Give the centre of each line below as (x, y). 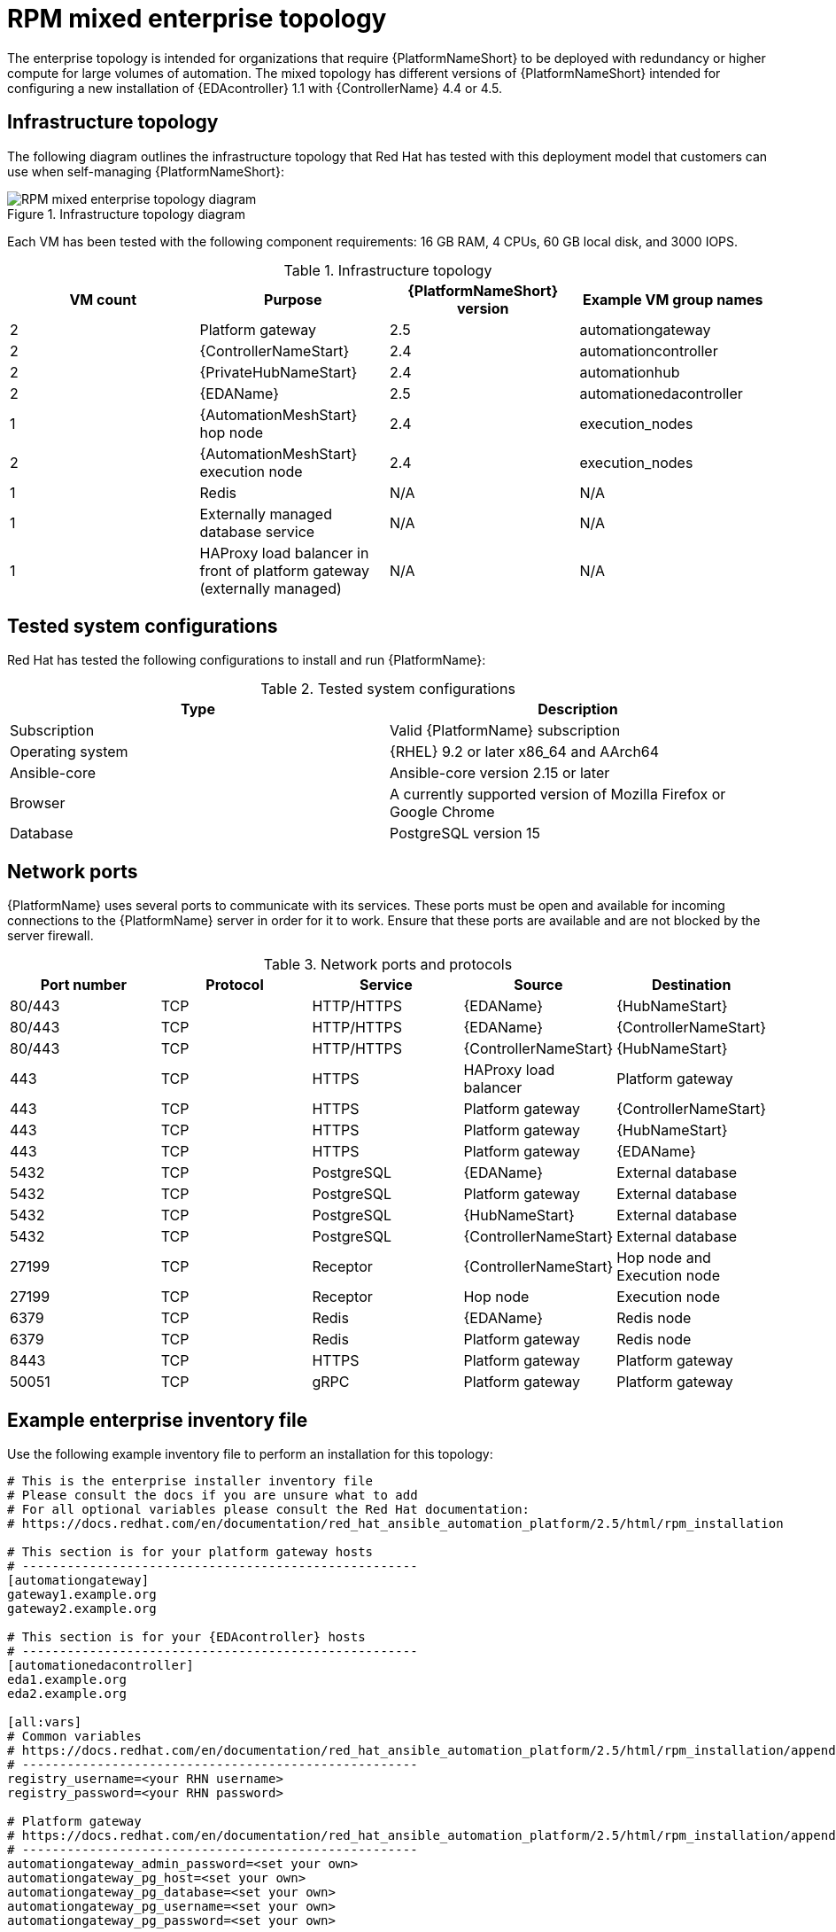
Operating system (69, 752)
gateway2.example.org (82, 1609)
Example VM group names (673, 299)
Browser (38, 803)
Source (538, 985)
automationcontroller (649, 351)
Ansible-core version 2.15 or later (500, 773)
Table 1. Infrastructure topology (388, 270)
